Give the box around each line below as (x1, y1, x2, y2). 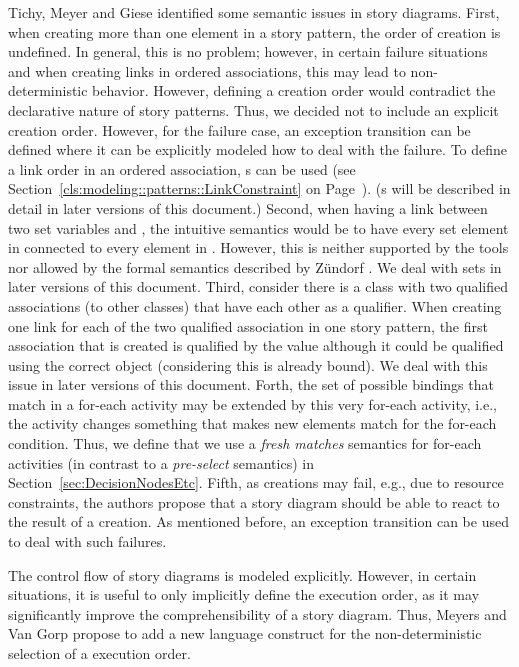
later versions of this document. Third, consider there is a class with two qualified (8, 276, 509, 297)
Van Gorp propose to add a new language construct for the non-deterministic (8, 623, 482, 644)
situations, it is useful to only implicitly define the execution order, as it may (8, 584, 480, 605)
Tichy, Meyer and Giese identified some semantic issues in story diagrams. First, (8, 2, 500, 22)
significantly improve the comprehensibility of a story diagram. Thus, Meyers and (8, 603, 507, 624)
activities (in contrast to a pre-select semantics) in (8, 452, 314, 473)
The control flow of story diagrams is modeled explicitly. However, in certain (8, 564, 477, 585)
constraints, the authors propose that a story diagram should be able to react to (8, 491, 500, 512)
